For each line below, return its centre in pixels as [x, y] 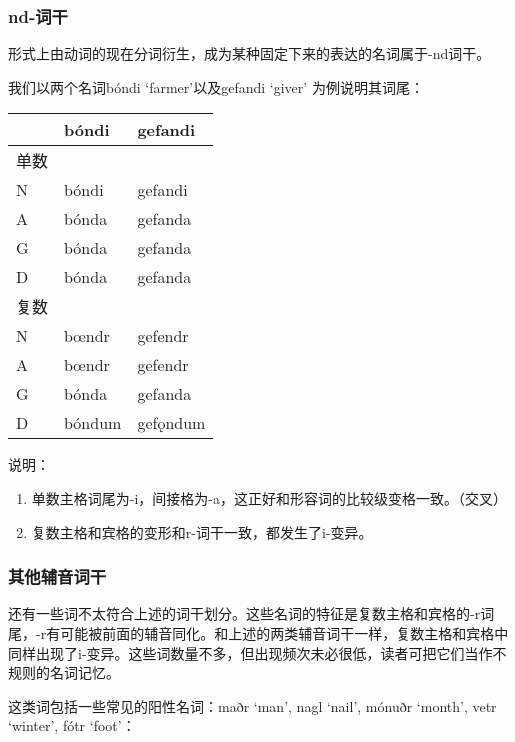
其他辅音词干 [57, 576]
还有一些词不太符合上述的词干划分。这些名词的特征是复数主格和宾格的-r [244, 613]
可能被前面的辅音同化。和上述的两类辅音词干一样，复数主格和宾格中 [284, 633]
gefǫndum [171, 423]
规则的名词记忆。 [64, 672]
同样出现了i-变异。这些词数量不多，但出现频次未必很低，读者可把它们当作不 [257, 652]
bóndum [93, 423]
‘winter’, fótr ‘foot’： [72, 725]
